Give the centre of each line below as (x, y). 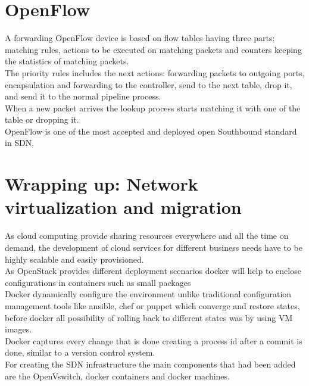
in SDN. (20, 143)
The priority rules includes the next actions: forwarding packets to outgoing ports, (155, 72)
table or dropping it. (42, 119)
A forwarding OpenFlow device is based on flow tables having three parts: (140, 38)
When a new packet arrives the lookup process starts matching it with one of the (153, 108)
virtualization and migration (123, 207)
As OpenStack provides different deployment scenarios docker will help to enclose (153, 271)
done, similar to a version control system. (80, 352)
